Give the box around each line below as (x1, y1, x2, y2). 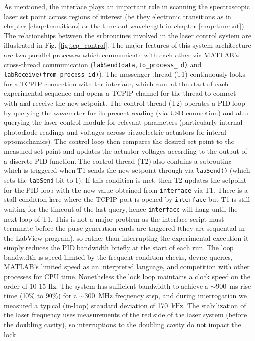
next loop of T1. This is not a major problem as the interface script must (4, 213, 224, 224)
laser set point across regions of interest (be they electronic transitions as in (4, 11, 231, 21)
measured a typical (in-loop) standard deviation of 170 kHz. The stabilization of (4, 300, 246, 310)
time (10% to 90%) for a (4, 290, 77, 301)
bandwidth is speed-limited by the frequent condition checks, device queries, (4, 252, 232, 262)
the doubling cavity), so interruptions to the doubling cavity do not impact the (4, 319, 241, 330)
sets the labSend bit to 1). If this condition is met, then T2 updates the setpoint (4, 174, 247, 185)
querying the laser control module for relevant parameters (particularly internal (4, 117, 243, 127)
